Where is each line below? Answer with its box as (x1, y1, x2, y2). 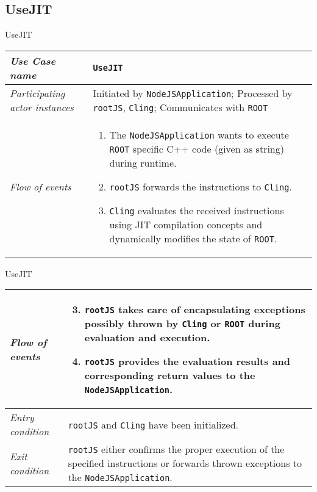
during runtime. (109, 155, 177, 170)
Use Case (10, 53, 56, 68)
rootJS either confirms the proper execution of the (68, 442, 285, 457)
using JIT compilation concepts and (109, 217, 263, 231)
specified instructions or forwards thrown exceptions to (68, 456, 302, 471)
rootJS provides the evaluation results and (84, 354, 291, 369)
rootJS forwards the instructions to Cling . (109, 179, 292, 194)
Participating (10, 85, 65, 100)
